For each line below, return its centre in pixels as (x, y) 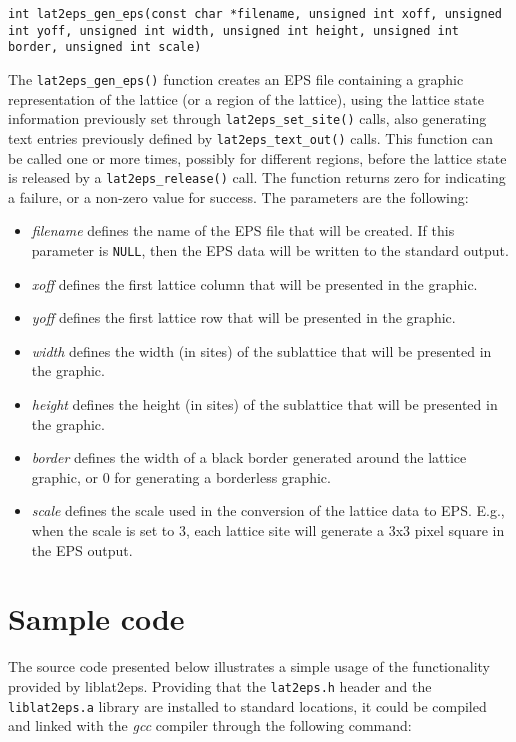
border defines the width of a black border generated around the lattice (249, 457)
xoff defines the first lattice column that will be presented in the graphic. (254, 283)
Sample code (96, 618)
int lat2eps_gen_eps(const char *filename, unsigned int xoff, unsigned (255, 14)
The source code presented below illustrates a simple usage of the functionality (249, 666)
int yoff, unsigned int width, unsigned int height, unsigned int (234, 30)
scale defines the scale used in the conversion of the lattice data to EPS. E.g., (268, 510)
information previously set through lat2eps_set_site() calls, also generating (247, 118)
